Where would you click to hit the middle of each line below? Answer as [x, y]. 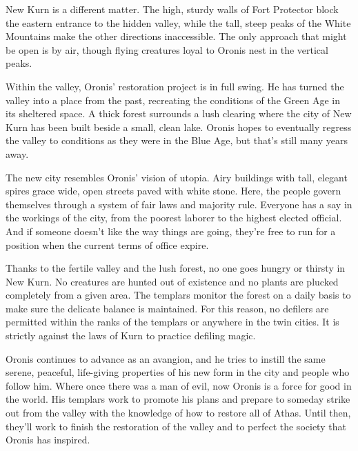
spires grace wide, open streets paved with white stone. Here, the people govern [173, 191]
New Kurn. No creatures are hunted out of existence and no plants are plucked [172, 281]
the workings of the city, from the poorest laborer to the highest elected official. [174, 218]
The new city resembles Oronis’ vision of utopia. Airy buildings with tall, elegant [177, 177]
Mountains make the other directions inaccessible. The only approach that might [176, 36]
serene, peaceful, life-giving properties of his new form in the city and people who [178, 372]
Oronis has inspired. [48, 440]
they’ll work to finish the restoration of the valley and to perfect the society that [176, 426]
